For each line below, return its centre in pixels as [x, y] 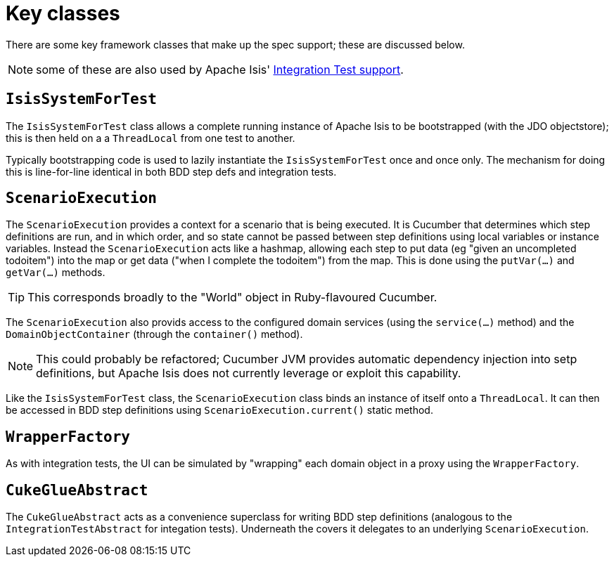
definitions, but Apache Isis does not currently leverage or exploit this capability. [249, 373]
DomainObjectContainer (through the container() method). [154, 334]
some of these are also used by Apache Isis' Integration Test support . [220, 69]
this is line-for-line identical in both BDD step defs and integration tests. [171, 171]
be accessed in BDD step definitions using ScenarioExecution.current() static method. [219, 410]
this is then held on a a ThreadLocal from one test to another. [151, 138]
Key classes [63, 13]
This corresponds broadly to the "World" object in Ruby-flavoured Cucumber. [232, 298]
